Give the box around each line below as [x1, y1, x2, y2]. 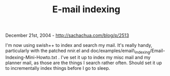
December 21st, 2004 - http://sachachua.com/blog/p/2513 [5, 32, 129, 39]
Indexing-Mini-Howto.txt [5, 54, 58, 60]
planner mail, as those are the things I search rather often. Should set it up [5, 60, 162, 66]
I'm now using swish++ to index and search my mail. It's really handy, [5, 42, 153, 48]
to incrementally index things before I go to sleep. [5, 65, 110, 71]
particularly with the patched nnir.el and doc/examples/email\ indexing [5, 47, 150, 55]
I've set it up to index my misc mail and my [61, 54, 150, 60]
